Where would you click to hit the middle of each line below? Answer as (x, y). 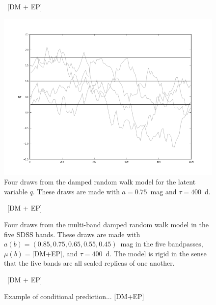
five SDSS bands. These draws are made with (72, 234)
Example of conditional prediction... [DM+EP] (74, 296)
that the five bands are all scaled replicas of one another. (89, 263)
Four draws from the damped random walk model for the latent (100, 182)
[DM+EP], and (55, 253)
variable (16, 191)
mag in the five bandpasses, (162, 244)
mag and (163, 191)
